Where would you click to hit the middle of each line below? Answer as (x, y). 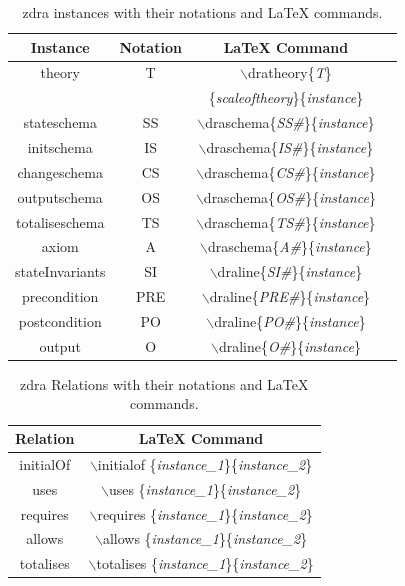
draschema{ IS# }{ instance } (290, 146)
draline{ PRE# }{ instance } (290, 296)
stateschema (60, 122)
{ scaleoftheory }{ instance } (286, 97)
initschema (60, 146)
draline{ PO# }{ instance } (290, 320)
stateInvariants (60, 271)
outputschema (60, 196)
